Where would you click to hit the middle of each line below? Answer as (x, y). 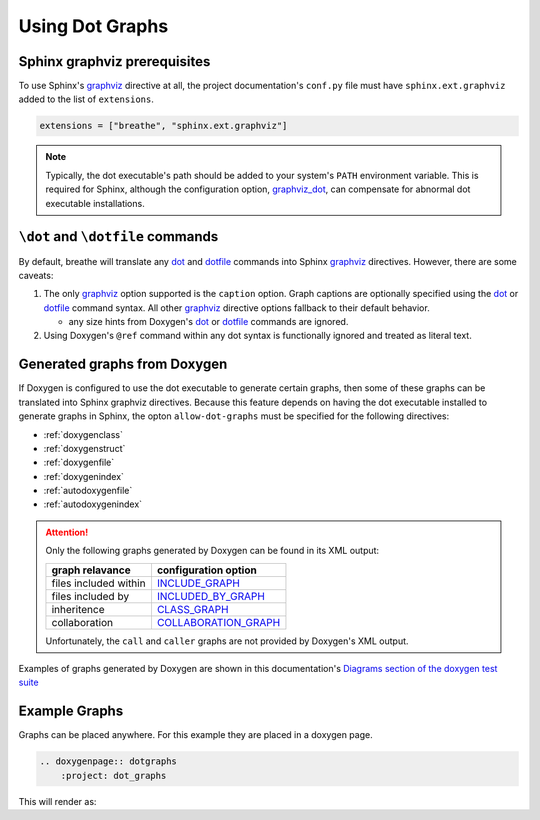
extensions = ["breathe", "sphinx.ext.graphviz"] (163, 126)
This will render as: (57, 801)
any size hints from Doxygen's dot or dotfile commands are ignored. (208, 322)
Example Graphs (71, 711)
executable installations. (95, 203)
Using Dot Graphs (93, 26)
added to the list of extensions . (86, 99)
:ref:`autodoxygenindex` (93, 504)
